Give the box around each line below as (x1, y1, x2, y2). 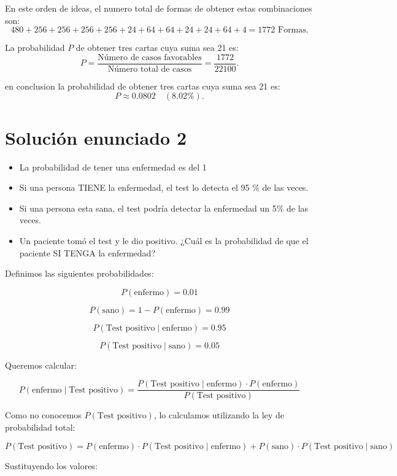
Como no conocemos (5, 409, 82, 421)
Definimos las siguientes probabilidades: (5, 267, 154, 280)
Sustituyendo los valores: (5, 459, 98, 472)
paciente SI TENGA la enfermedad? (19, 246, 156, 259)
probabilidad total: (5, 420, 75, 433)
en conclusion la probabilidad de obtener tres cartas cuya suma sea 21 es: (5, 79, 280, 92)
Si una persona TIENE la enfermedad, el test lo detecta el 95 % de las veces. (19, 181, 309, 194)
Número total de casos (107, 64, 192, 74)
